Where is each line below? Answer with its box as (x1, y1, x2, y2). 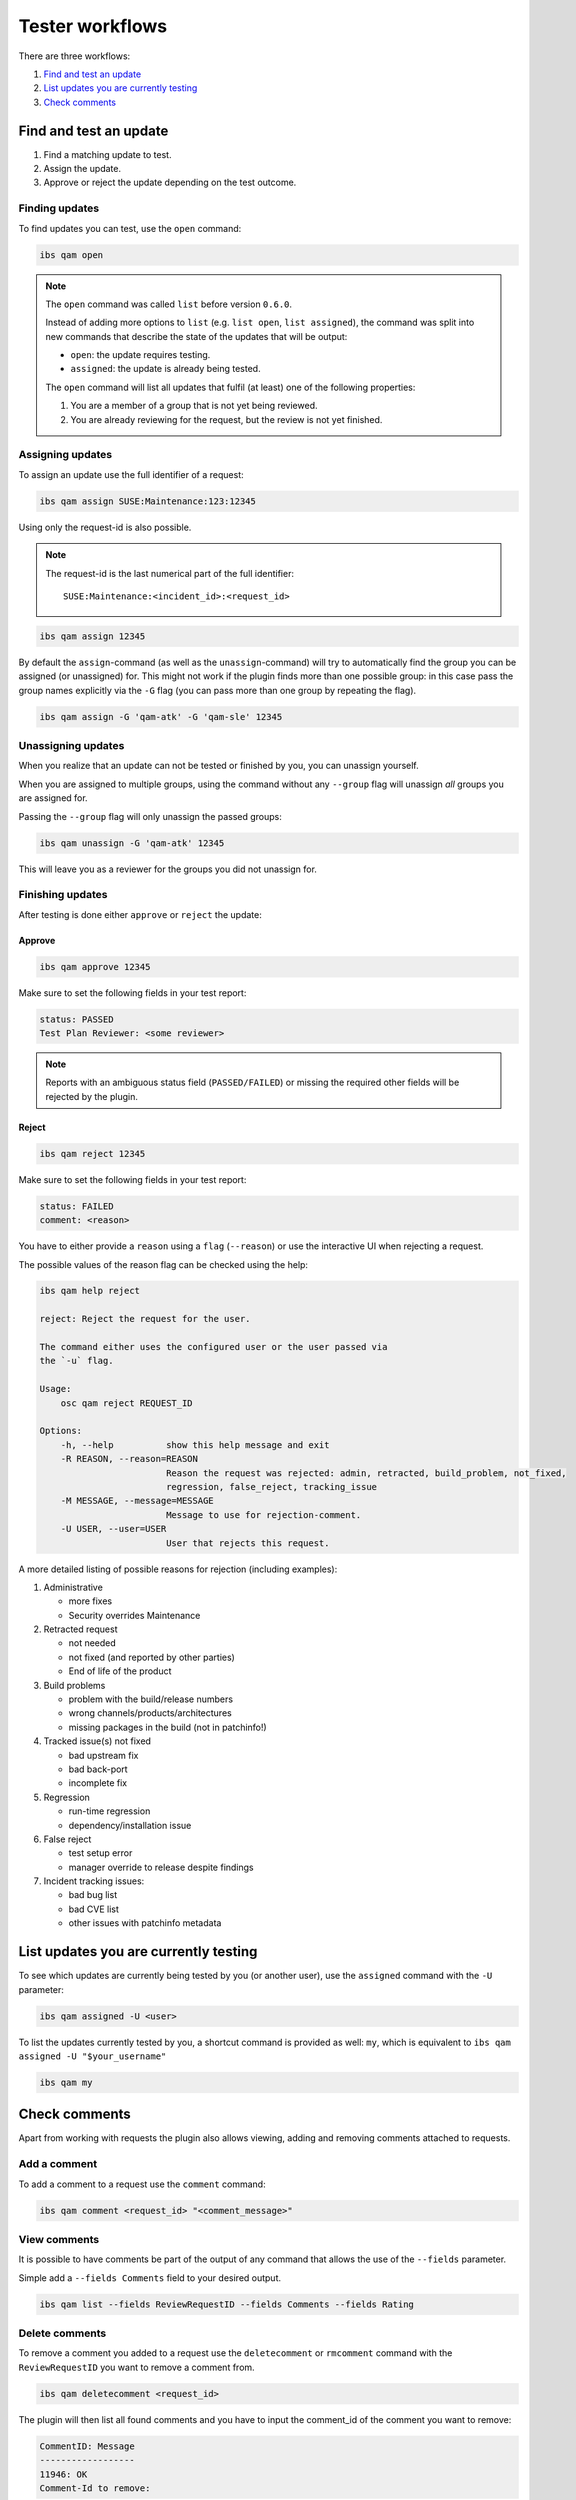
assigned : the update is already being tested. (70, 363, 261, 375)
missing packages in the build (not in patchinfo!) (68, 1721, 267, 1733)
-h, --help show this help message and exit (60, 1439, 330, 1450)
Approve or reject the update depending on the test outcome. (43, 176, 297, 189)
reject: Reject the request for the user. (39, 1313, 251, 1325)
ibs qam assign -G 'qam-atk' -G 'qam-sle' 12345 (39, 711, 283, 722)
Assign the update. (43, 163, 122, 175)
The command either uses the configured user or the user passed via (39, 1341, 388, 1353)
